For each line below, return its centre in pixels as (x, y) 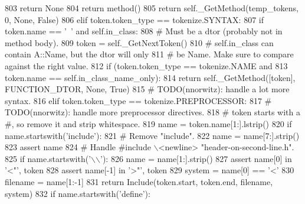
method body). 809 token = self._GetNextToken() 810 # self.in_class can (139, 42)
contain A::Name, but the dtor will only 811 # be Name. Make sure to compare (149, 54)
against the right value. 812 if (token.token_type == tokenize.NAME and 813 (146, 65)
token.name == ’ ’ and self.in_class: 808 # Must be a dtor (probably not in (144, 31)
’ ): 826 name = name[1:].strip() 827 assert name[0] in (196, 158)
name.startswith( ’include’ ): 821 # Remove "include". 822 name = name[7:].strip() (152, 135)
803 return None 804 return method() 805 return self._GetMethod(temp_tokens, (152, 8)
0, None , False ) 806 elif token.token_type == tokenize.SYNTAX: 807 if (134, 19)
